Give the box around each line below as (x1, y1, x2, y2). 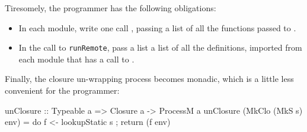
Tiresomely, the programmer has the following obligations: (5, 2, 216, 14)
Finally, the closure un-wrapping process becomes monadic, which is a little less (5, 72, 294, 85)
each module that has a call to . (18, 52, 135, 65)
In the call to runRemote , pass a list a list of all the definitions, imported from (18, 41, 302, 54)
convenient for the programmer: (5, 84, 120, 97)
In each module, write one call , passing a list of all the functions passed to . (18, 21, 296, 34)
